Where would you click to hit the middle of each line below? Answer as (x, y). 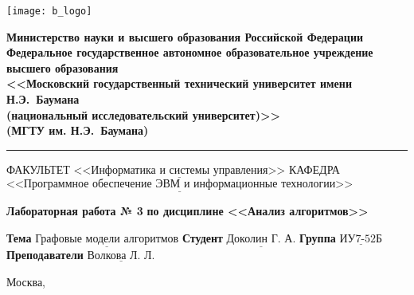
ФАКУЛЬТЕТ (38, 169)
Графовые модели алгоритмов (107, 239)
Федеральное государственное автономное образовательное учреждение (190, 52)
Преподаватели (45, 255)
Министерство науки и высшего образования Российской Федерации (185, 36)
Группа (317, 237)
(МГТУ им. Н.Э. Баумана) (78, 130)
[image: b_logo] (49, 11)
